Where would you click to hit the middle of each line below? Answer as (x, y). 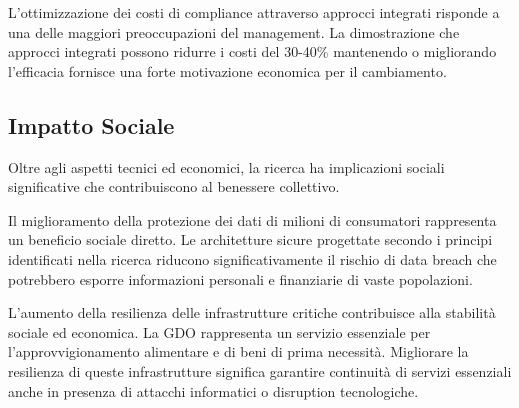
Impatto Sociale (91, 124)
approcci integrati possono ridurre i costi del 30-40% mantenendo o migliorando (252, 51)
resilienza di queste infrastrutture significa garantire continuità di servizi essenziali (260, 370)
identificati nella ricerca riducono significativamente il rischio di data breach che (252, 258)
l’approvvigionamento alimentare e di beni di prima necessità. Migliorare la (238, 351)
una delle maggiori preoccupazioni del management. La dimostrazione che (234, 31)
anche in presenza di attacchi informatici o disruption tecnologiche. (213, 390)
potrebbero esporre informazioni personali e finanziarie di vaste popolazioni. (240, 278)
